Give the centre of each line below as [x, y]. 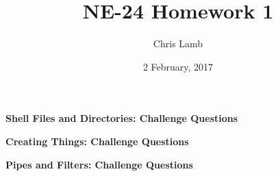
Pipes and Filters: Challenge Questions [99, 164]
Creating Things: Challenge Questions [97, 141]
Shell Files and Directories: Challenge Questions [122, 118]
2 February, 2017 [178, 66]
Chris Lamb [178, 43]
